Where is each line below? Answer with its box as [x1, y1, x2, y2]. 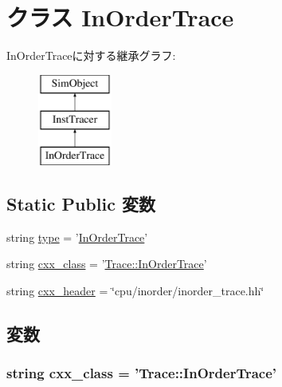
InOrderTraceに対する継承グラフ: [6, 47, 176, 64]
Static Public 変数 [6, 192, 155, 216]
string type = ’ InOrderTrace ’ [6, 228, 148, 245]
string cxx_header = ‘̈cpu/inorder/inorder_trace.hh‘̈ [6, 282, 264, 299]
